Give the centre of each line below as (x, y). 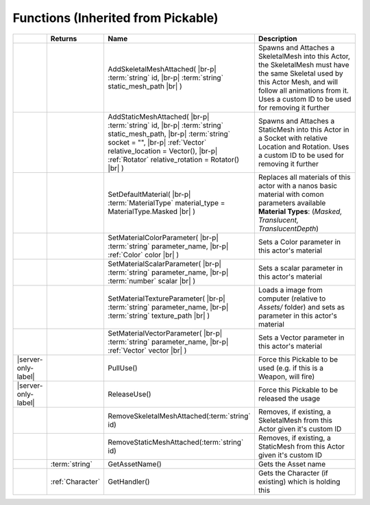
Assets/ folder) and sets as (301, 307)
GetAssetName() (135, 464)
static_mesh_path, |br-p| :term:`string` (169, 134)
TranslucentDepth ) (288, 228)
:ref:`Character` (75, 482)
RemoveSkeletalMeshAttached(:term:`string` (179, 416)
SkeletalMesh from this (295, 420)
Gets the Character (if (293, 473)
